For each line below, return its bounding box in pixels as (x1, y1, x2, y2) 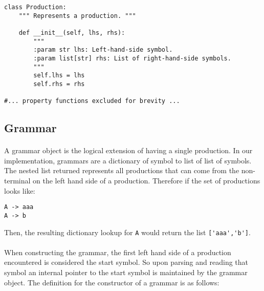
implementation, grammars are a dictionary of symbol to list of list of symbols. (4, 155, 252, 165)
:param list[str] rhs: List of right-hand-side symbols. (33, 54, 231, 62)
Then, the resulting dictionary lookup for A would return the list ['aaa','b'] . (4, 226, 251, 237)
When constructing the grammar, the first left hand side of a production (4, 246, 231, 257)
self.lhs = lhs (33, 72, 85, 79)
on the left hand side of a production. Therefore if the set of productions (33, 175, 260, 186)
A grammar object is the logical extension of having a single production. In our (4, 145, 253, 156)
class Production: (4, 4, 67, 11)
